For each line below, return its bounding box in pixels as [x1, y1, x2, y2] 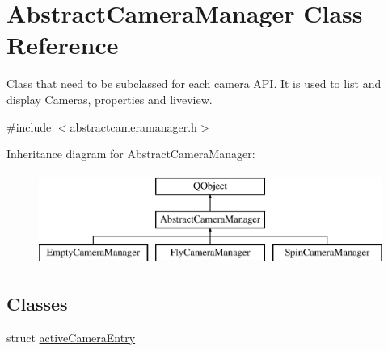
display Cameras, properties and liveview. [6, 90, 213, 107]
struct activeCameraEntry [6, 328, 136, 345]
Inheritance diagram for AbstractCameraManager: [6, 145, 255, 162]
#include [6, 118, 52, 135]
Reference [6, 28, 119, 61]
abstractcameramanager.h [70, 118, 197, 135]
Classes [6, 291, 68, 316]
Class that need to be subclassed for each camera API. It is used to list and [6, 75, 382, 92]
